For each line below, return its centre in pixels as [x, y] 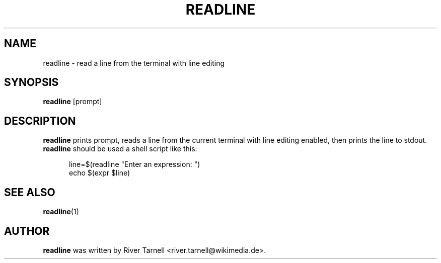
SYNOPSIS [31, 82]
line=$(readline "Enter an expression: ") [135, 164]
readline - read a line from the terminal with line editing [134, 63]
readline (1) [61, 212]
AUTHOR [27, 231]
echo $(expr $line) [100, 173]
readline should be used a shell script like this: [120, 149]
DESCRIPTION [40, 121]
